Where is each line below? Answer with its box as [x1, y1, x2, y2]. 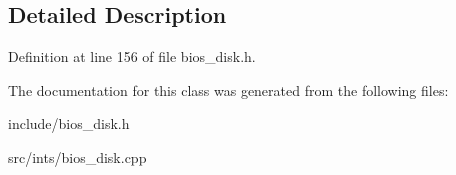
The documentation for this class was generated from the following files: [8, 79, 449, 100]
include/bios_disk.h [8, 113, 130, 134]
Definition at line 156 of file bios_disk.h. [8, 46, 256, 67]
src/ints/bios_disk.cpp [8, 146, 147, 167]
